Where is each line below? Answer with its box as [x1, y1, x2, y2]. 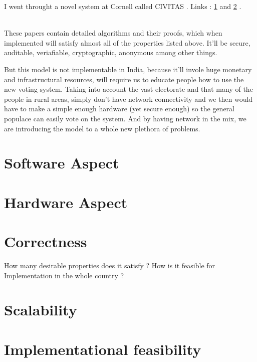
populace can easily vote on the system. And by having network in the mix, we [4, 113, 246, 123]
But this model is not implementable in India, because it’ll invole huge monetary [4, 64, 252, 74]
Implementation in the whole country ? [4, 270, 124, 280]
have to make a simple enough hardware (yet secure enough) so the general [4, 103, 234, 114]
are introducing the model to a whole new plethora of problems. [4, 123, 200, 133]
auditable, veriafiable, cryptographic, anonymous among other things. [4, 47, 217, 58]
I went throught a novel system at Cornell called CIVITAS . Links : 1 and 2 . [4, 1, 241, 11]
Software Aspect [4, 152, 119, 173]
